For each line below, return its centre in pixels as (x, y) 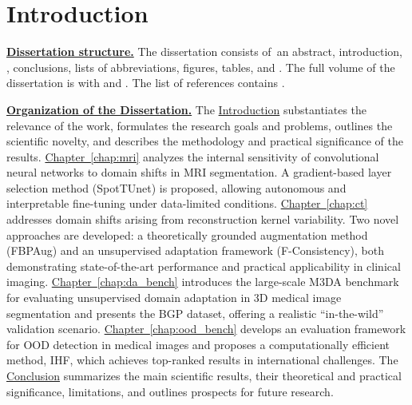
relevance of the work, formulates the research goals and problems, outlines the (200, 125)
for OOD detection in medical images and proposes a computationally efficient (198, 344)
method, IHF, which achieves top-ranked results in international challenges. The (202, 360)
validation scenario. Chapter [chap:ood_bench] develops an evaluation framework (206, 329)
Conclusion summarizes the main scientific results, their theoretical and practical (204, 375)
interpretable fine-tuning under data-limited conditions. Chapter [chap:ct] (187, 203)
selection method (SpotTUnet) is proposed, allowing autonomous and (176, 187)
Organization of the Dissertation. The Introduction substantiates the (187, 109)
